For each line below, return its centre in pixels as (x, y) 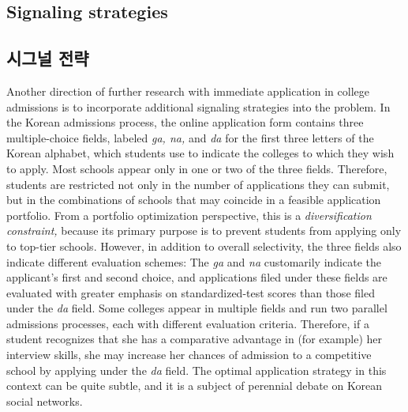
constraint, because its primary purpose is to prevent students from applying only (204, 231)
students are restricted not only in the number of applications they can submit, (198, 184)
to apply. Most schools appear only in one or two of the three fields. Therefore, (197, 168)
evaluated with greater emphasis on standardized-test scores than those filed (191, 292)
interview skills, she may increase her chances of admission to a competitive (189, 355)
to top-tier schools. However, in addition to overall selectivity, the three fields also (204, 246)
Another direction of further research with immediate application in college (188, 91)
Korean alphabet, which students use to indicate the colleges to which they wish (200, 153)
